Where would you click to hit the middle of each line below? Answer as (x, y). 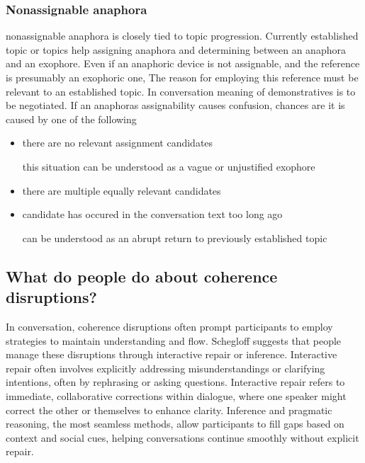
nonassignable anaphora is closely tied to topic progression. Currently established (182, 36)
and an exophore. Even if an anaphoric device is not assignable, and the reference (183, 63)
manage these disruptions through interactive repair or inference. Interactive (172, 354)
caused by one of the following (71, 119)
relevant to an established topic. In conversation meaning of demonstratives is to (181, 91)
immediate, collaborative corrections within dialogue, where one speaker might (176, 395)
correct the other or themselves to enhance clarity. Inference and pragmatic (169, 410)
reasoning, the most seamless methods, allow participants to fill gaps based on (175, 424)
